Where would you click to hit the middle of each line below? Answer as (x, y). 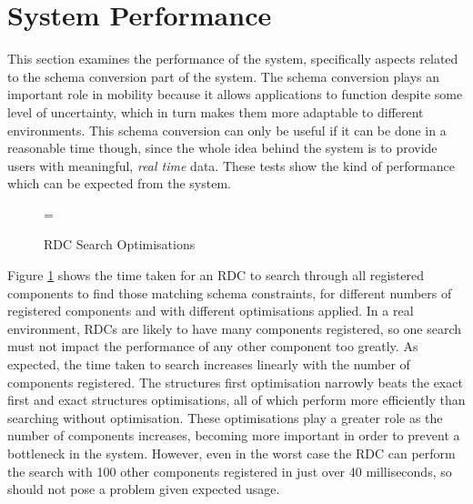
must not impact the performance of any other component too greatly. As (213, 346)
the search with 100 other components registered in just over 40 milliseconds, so (230, 471)
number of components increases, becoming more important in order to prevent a (234, 435)
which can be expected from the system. (119, 183)
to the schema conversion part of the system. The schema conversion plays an (224, 76)
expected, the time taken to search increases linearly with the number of (209, 364)
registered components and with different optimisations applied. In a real (211, 311)
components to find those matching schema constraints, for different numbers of (230, 292)
